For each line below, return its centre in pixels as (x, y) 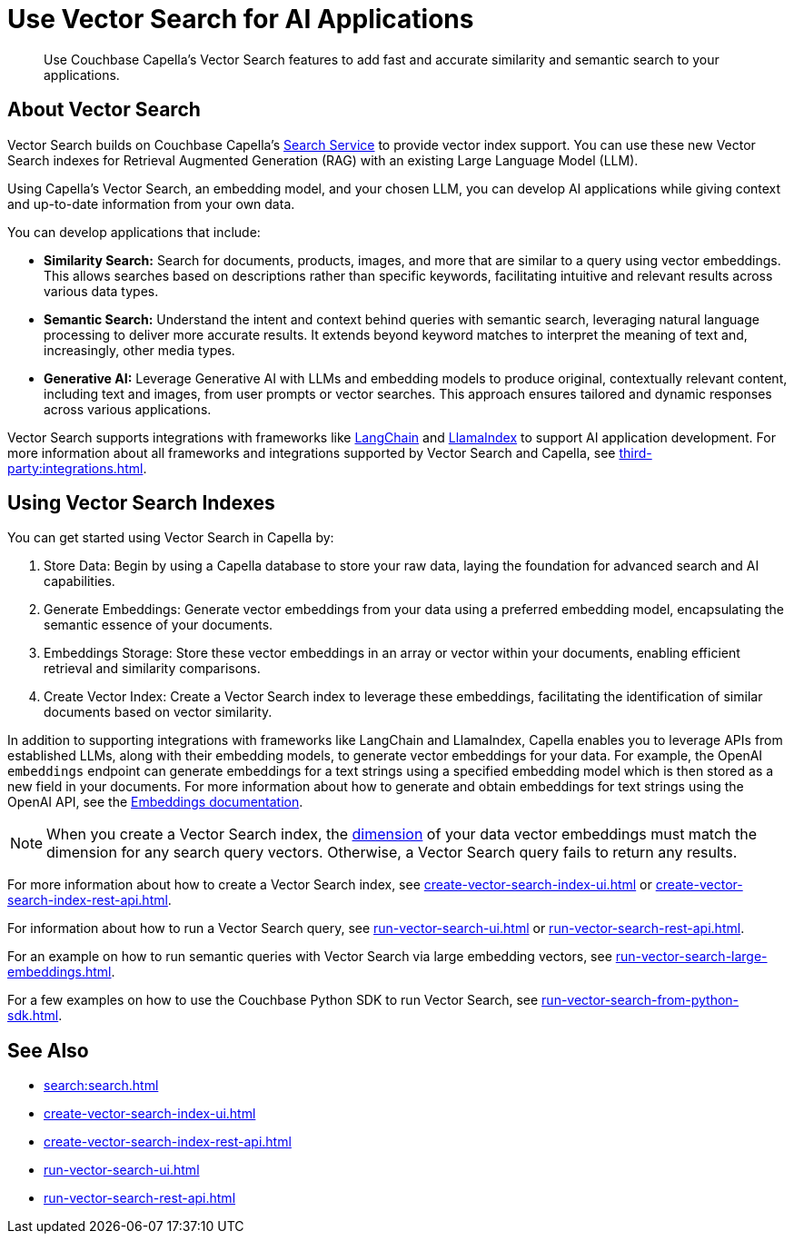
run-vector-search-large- (691, 957)
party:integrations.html (75, 468)
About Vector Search (104, 110)
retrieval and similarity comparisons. (152, 669)
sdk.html (33, 1016)
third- (635, 452)
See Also (48, 1050)
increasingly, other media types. (139, 350)
